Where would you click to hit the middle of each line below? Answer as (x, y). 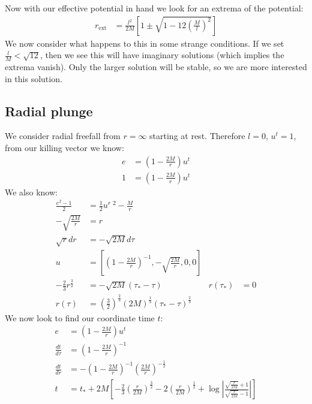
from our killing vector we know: (64, 148)
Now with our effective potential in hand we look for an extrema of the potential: (154, 8)
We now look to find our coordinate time (80, 317)
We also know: (31, 192)
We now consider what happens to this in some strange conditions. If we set (145, 43)
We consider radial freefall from (63, 136)
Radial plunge (49, 111)
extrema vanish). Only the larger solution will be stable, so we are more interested (156, 67)
